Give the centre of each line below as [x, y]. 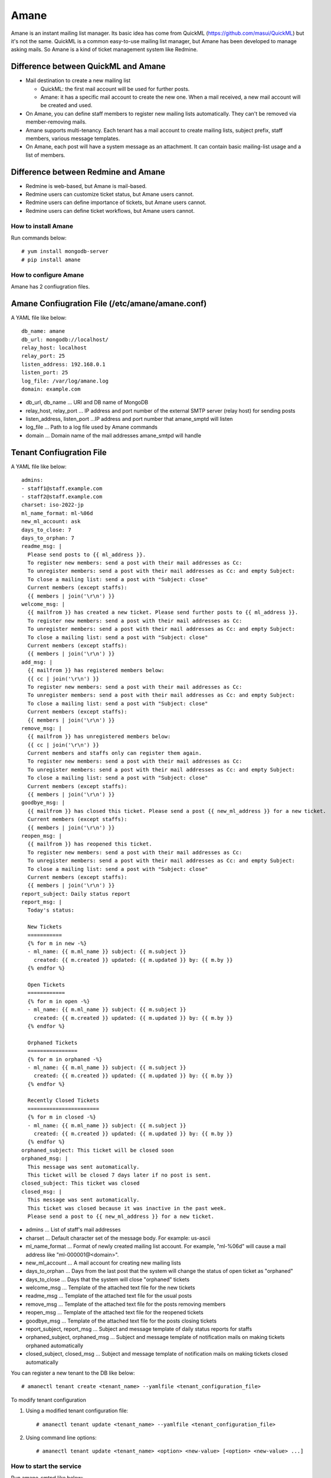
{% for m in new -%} [57, 944]
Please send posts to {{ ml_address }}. [87, 555]
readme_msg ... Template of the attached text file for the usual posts [109, 1296]
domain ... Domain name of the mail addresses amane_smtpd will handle [114, 435]
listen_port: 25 [45, 373]
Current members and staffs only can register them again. [114, 753]
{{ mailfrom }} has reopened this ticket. [90, 844]
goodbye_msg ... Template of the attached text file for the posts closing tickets [121, 1321]
